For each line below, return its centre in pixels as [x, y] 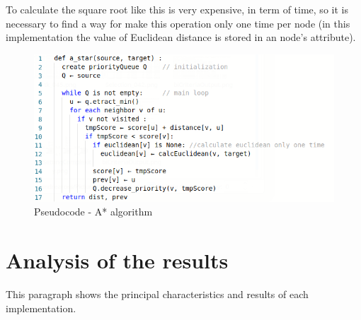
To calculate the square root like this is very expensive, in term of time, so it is [177, 9]
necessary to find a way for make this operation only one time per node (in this [178, 23]
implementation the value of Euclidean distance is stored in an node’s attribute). [181, 37]
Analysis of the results [117, 260]
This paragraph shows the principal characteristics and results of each [157, 294]
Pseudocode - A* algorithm [93, 212]
